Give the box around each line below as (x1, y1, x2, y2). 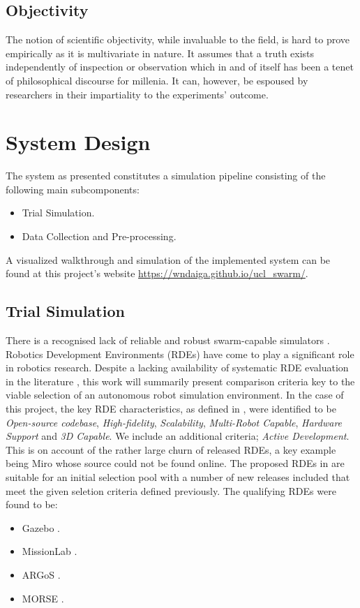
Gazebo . (22, 520, 60, 535)
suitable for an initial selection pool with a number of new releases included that (6, 470, 350, 484)
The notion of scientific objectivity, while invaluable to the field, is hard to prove (6, 32, 350, 47)
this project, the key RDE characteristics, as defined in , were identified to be (6, 401, 336, 416)
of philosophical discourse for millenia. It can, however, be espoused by (6, 73, 308, 87)
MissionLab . (22, 544, 77, 558)
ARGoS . (22, 567, 61, 581)
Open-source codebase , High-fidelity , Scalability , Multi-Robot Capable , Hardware (6, 415, 343, 429)
